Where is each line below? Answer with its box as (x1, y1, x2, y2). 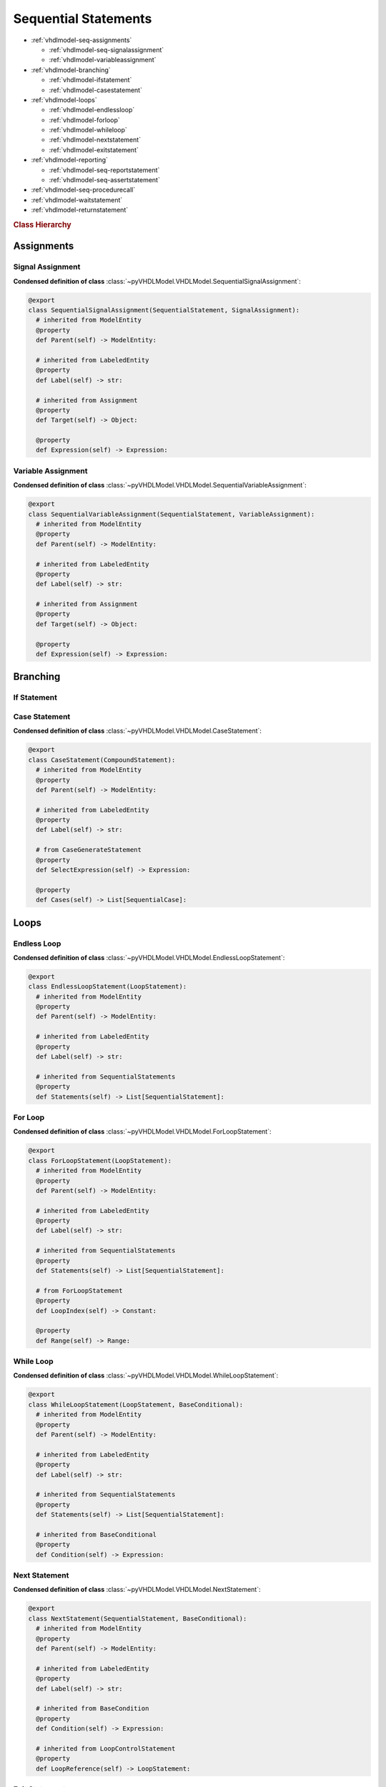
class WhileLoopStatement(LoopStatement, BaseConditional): (28, 1400, 244, 1408)
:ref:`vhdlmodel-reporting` (31, 156, 109, 164)
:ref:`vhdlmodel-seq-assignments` (31, 36, 132, 44)
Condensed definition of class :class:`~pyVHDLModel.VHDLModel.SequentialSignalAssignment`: (13, 277, 302, 285)
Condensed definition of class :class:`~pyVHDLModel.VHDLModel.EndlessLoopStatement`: (13, 953, 285, 961)
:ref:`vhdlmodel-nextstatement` (49, 136, 142, 144)
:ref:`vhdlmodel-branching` (31, 65, 111, 74)
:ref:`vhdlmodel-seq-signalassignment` (49, 45, 164, 54)
